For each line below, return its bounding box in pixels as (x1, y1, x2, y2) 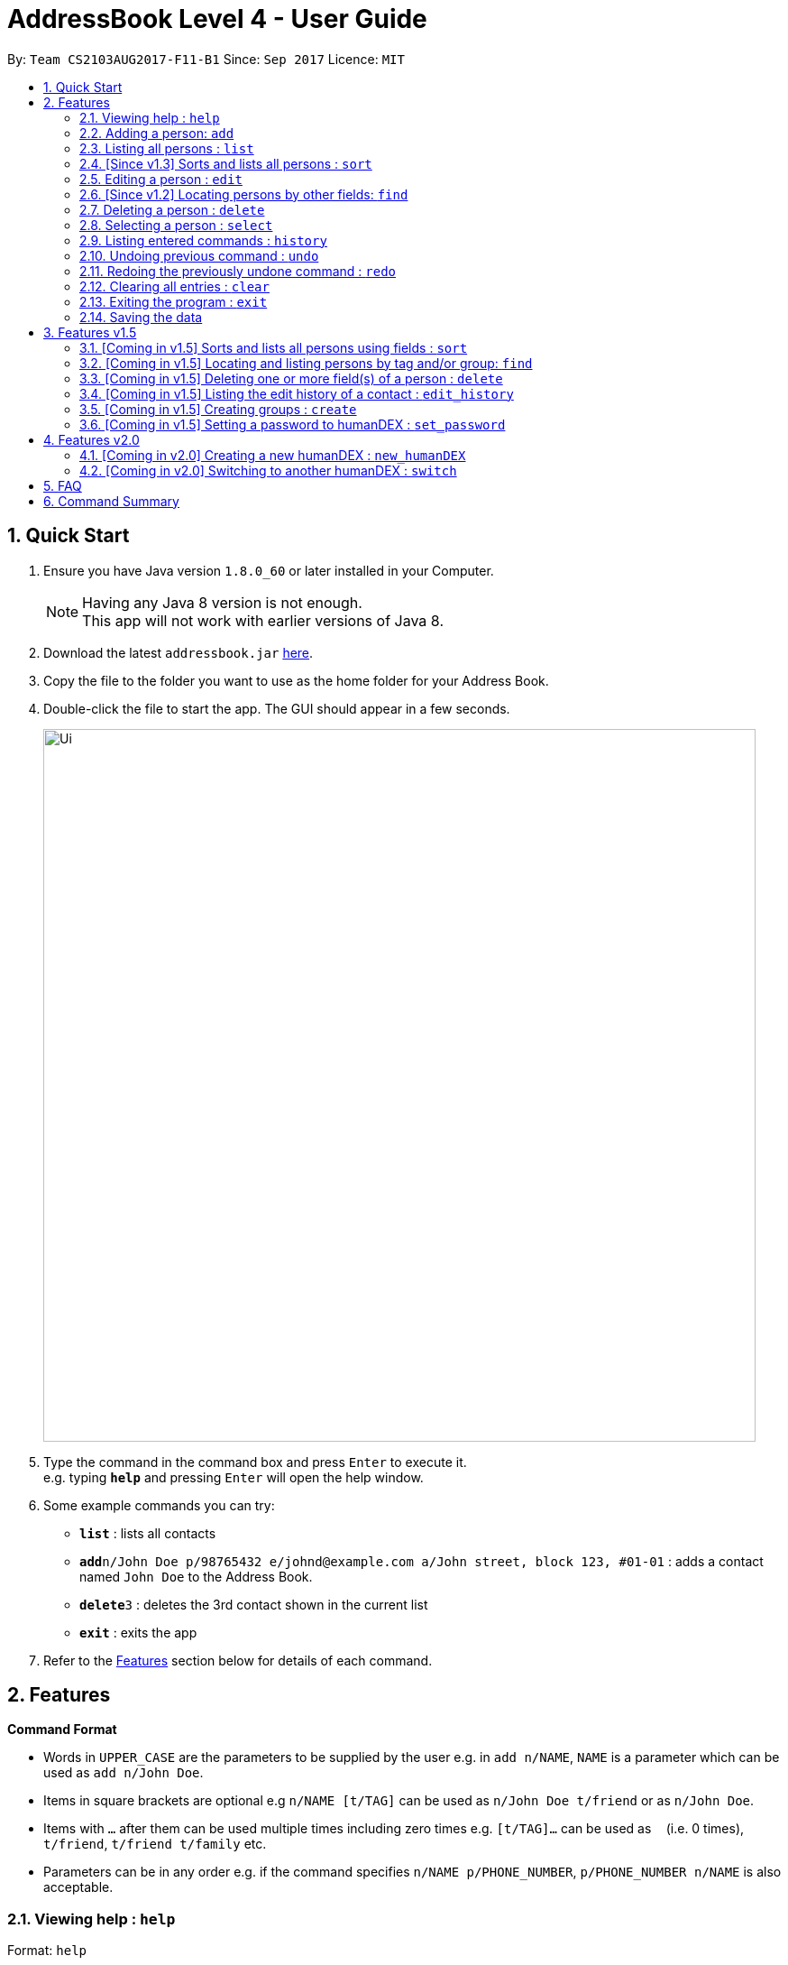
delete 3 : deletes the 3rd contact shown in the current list (79, 1596, 428, 1612)
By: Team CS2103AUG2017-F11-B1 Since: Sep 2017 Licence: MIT (7, 51, 405, 67)
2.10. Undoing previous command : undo (79, 247, 319, 263)
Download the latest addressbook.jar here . (43, 644, 314, 660)
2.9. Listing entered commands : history (79, 232, 327, 248)
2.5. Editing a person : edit (79, 171, 243, 187)
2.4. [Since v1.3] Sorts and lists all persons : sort (79, 155, 372, 171)
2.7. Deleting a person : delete (79, 201, 265, 217)
